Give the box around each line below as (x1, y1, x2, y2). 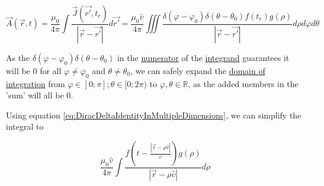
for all (40, 64, 62, 76)
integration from (6, 77, 65, 89)
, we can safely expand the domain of (130, 64, 265, 76)
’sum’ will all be (6, 89, 64, 101)
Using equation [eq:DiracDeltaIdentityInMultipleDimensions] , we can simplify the (6, 108, 301, 121)
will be (6, 64, 30, 76)
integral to (6, 120, 44, 133)
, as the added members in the (188, 77, 299, 89)
